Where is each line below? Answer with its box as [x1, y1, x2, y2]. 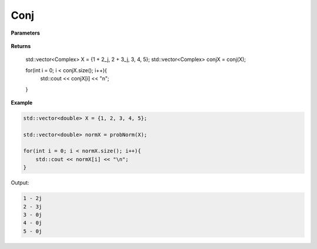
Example [11, 99, 33, 106]
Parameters [11, 29, 41, 36]
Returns [11, 42, 31, 49]
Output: [11, 179, 29, 186]
